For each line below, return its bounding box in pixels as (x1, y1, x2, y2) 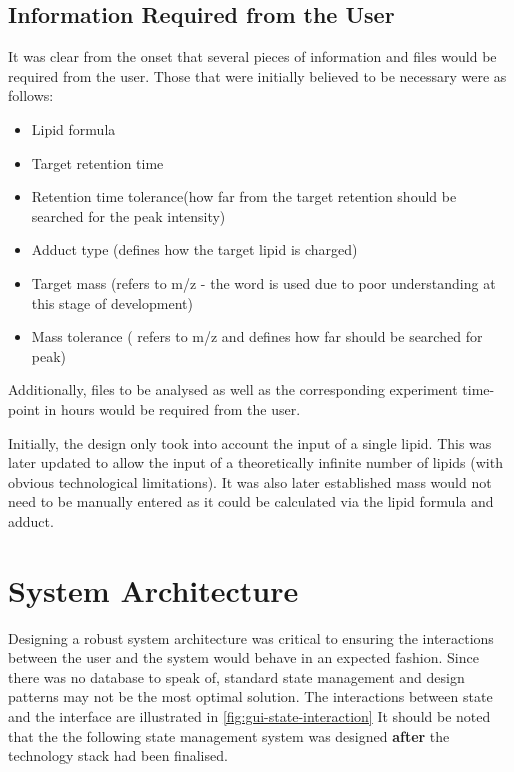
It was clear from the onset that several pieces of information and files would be (8, 46, 497, 67)
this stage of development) (31, 292, 193, 313)
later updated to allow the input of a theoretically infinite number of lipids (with (8, 452, 503, 473)
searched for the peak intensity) (31, 205, 226, 226)
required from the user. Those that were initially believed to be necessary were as (8, 65, 507, 86)
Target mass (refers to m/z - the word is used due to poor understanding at (31, 272, 496, 293)
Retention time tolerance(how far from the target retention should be (31, 186, 457, 207)
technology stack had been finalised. (8, 745, 228, 766)
